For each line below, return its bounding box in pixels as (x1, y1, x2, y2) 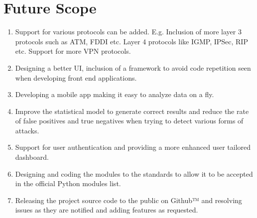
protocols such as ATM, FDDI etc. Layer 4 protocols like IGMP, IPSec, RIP (15, 36, 248, 46)
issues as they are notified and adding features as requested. (15, 205, 198, 215)
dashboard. (15, 152, 49, 162)
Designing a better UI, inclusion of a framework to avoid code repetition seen (15, 62, 251, 73)
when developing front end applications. (15, 72, 137, 83)
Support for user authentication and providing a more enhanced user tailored (15, 142, 251, 152)
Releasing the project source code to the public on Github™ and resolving (15, 195, 242, 205)
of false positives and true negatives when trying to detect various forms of (15, 115, 244, 126)
